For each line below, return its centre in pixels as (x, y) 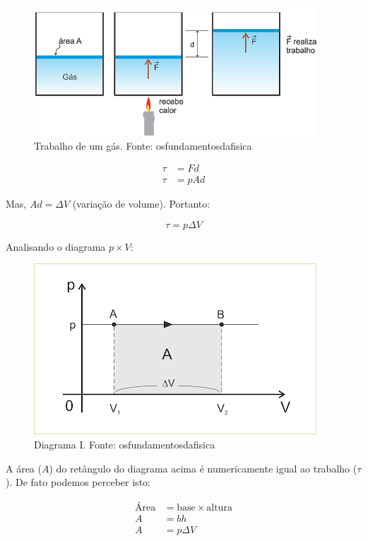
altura (219, 507)
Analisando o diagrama (56, 246)
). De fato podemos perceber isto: (78, 482)
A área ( (24, 468)
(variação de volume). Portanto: (141, 204)
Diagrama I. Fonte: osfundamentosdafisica (125, 445)
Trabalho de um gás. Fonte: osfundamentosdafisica (143, 145)
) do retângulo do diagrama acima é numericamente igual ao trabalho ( (203, 468)
